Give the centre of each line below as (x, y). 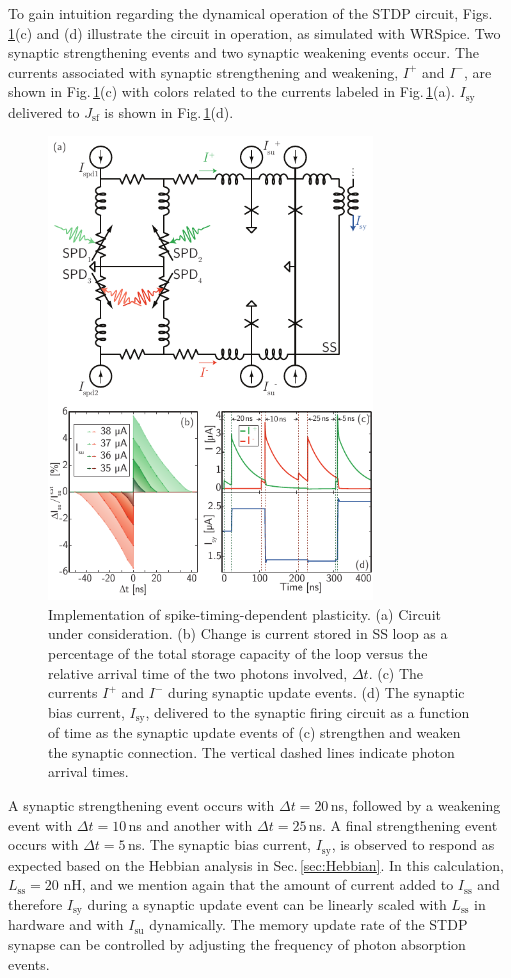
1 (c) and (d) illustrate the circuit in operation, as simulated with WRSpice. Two (254, 32)
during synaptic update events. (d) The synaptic (316, 692)
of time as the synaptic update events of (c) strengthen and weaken (254, 732)
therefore (35, 903)
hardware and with (66, 924)
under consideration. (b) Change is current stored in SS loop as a (248, 633)
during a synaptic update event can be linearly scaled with (267, 903)
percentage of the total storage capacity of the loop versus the (238, 653)
